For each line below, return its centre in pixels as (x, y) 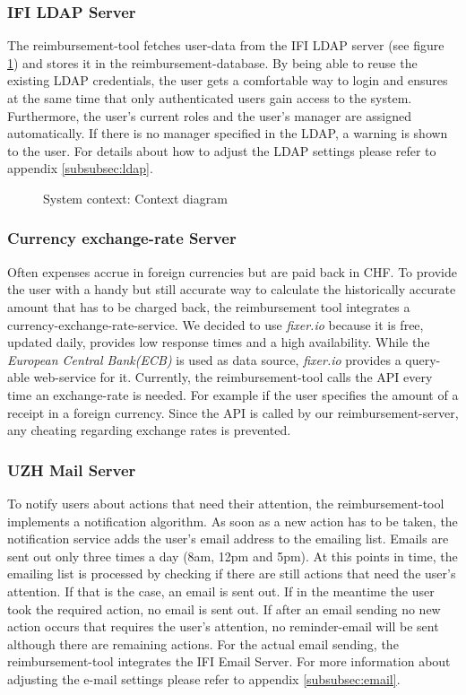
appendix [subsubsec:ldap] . (80, 168)
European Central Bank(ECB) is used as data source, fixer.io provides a (204, 359)
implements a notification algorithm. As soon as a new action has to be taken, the (233, 521)
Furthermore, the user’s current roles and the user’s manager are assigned (210, 115)
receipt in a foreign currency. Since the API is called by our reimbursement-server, (233, 412)
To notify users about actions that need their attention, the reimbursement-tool (226, 503)
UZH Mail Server (72, 469)
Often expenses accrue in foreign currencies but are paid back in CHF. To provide (232, 271)
